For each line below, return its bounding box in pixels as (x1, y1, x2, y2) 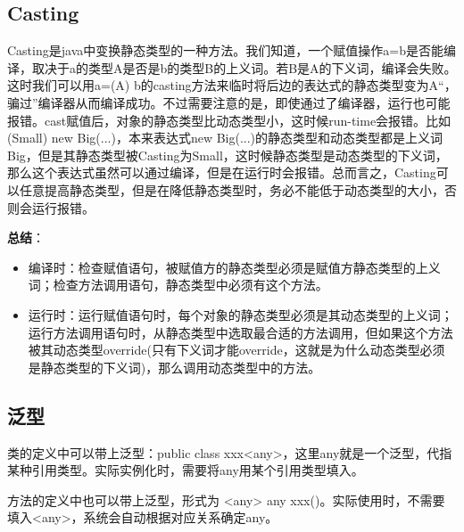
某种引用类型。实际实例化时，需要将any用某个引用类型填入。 (7, 461, 364, 479)
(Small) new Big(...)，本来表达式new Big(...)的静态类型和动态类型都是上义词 (7, 128, 443, 147)
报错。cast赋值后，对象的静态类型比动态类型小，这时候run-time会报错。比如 (7, 110, 452, 129)
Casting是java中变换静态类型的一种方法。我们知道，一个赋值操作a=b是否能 (7, 41, 443, 60)
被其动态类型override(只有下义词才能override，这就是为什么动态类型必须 (28, 340, 445, 359)
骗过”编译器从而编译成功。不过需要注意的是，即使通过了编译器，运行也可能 (7, 93, 451, 111)
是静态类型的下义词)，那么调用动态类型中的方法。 (28, 357, 321, 376)
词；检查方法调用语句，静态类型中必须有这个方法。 (28, 275, 328, 294)
